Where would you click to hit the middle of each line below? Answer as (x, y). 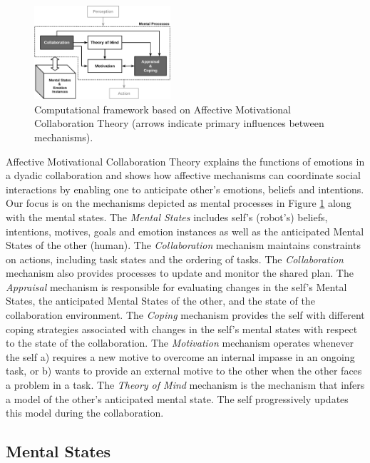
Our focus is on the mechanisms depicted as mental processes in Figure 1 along (179, 203)
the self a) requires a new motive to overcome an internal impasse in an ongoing (180, 356)
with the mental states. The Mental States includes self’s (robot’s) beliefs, (167, 217)
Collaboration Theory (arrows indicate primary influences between (179, 123)
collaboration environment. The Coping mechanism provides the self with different (185, 315)
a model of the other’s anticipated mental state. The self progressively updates (177, 398)
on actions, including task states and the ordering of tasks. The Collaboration (175, 259)
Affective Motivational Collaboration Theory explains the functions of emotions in (185, 161)
